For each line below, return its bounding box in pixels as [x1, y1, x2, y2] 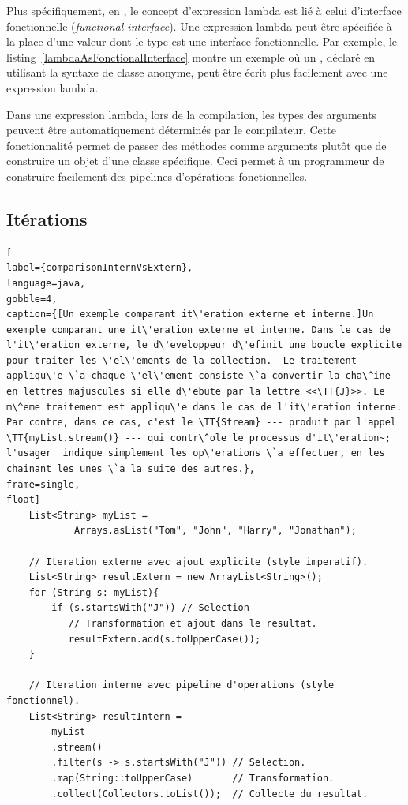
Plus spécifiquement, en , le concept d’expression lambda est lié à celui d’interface [6, 2, 402, 18]
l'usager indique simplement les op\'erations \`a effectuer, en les [6, 447, 385, 459]
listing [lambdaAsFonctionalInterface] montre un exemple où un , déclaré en [6, 48, 376, 65]
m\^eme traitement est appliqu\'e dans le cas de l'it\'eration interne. [6, 401, 402, 413]
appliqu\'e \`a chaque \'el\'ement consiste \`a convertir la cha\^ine [6, 370, 391, 382]
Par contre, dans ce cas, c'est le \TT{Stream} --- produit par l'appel [6, 417, 396, 429]
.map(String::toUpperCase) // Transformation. [51, 772, 335, 784]
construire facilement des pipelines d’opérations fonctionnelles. [6, 167, 308, 184]
